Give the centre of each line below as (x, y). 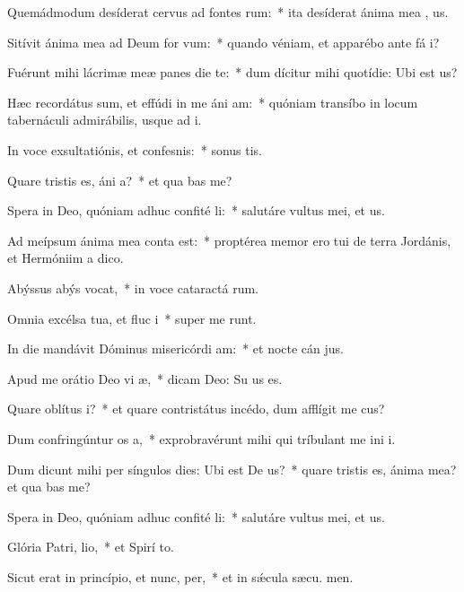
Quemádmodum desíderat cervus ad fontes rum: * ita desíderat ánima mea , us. (228, 12)
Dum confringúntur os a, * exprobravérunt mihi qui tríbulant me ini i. (201, 438)
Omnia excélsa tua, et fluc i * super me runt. (132, 318)
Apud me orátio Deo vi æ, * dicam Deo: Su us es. (145, 378)
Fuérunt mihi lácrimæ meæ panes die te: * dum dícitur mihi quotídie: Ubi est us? (232, 72)
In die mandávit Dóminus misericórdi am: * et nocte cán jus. (175, 348)
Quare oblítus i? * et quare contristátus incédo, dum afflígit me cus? (196, 409)
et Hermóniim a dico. (66, 258)
